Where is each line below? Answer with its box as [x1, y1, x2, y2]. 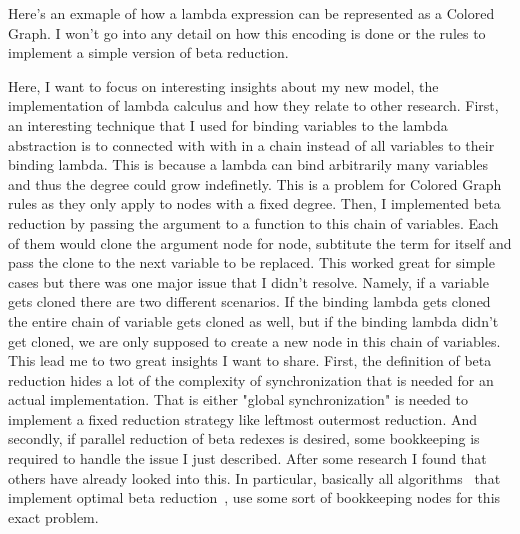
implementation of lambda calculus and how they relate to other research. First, [8, 95, 499, 116]
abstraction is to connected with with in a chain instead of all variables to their [8, 134, 495, 155]
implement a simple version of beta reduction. [8, 42, 289, 63]
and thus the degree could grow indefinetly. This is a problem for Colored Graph [8, 173, 502, 194]
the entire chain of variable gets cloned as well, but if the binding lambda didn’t [8, 310, 499, 331]
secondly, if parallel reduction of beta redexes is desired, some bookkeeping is [8, 428, 480, 449]
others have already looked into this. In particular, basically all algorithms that [8, 467, 501, 488]
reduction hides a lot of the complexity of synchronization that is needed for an [8, 369, 494, 390]
